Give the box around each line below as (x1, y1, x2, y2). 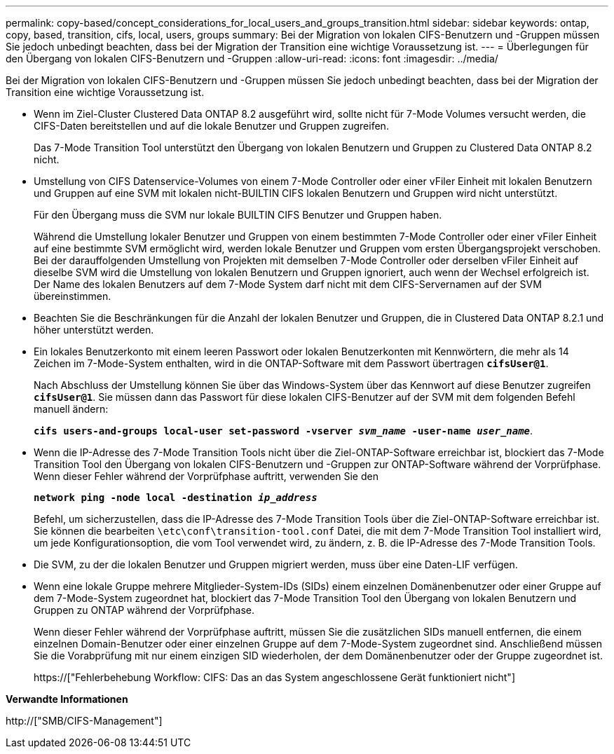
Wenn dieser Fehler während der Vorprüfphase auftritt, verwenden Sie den (34, 470, 378, 482)
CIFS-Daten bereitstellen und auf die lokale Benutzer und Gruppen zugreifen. (34, 120, 389, 132)
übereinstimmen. (34, 290, 111, 302)
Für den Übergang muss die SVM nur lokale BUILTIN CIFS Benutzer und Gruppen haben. (34, 209, 442, 221)
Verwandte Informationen (6, 693, 128, 705)
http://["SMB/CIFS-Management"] (6, 715, 163, 727)
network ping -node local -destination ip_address (34, 492, 318, 503)
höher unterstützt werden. (34, 324, 154, 336)
